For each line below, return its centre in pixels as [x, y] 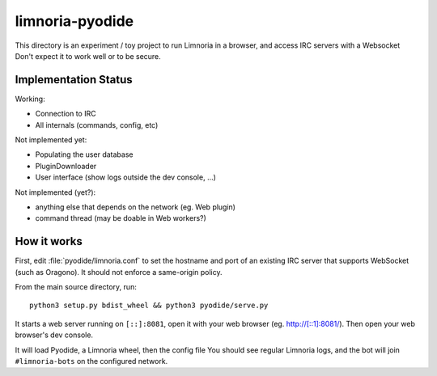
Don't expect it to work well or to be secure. [88, 56]
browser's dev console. [54, 335]
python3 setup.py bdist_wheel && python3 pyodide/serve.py [149, 306]
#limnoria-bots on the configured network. [91, 361]
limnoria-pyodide [74, 21]
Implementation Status [74, 80]
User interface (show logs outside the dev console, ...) [125, 177]
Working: [30, 99]
